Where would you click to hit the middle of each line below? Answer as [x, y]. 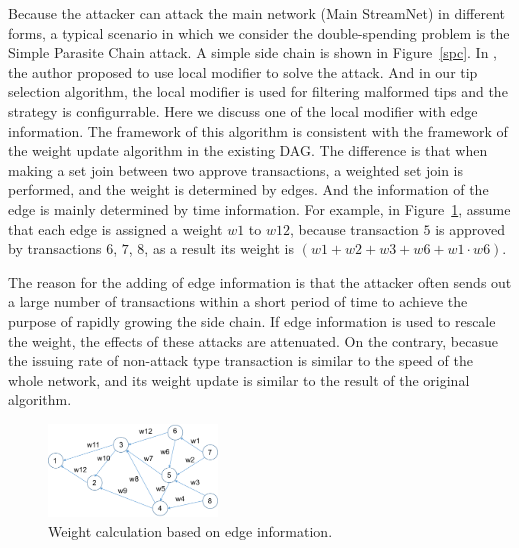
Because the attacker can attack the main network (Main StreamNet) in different [256, 13]
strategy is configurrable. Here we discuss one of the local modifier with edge [243, 110]
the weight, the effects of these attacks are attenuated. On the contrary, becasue [253, 340]
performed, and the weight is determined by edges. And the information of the [248, 189]
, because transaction [354, 228]
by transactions [55, 248]
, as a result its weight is [219, 248]
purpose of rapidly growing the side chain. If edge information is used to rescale [252, 320]
